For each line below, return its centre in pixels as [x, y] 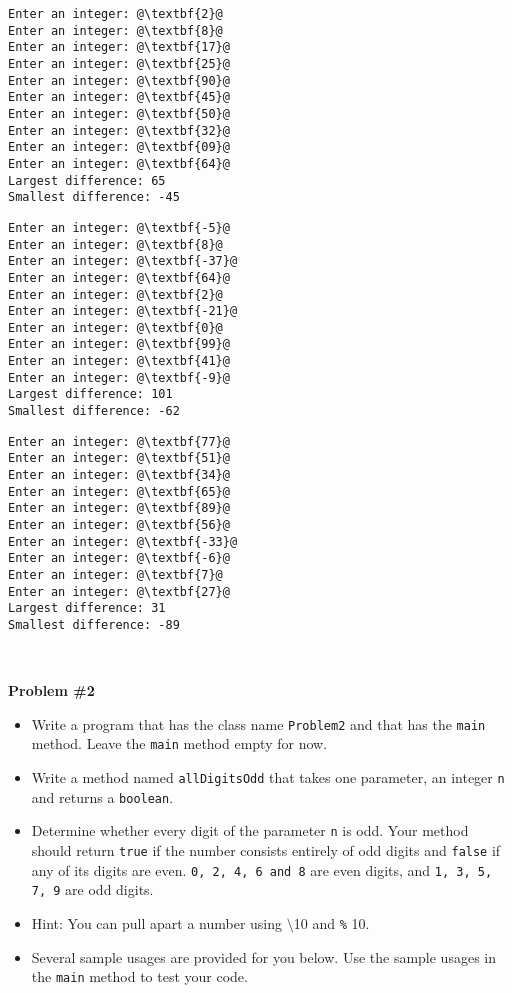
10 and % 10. [331, 923]
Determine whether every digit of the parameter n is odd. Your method [250, 830]
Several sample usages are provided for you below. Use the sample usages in [263, 956]
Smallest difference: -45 [94, 197]
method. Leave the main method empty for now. [179, 743]
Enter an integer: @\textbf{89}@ [119, 508]
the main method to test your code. [139, 976]
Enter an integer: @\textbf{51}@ [119, 458]
